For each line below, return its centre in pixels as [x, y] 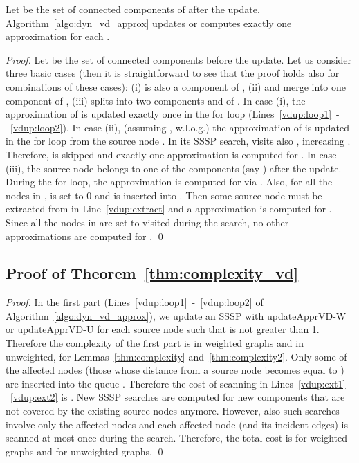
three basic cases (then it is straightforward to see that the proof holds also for [173, 73]
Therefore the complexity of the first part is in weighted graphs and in [155, 343]
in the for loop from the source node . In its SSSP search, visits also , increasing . [178, 141]
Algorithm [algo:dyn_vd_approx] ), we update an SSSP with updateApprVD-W [176, 315]
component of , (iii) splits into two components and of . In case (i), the [156, 100]
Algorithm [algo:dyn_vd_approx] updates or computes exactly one [149, 22]
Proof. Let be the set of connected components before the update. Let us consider [179, 59]
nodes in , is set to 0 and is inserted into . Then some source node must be [164, 195]
